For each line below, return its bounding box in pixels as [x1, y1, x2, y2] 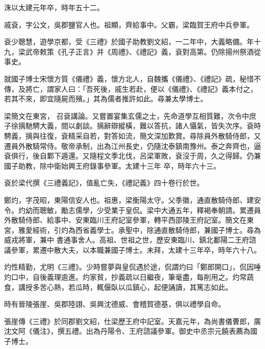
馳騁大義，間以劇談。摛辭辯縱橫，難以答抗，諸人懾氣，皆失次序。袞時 [25, 120, 261, 131]
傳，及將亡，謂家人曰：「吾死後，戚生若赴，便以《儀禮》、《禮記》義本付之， [4, 83, 257, 94]
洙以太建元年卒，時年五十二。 [4, 2, 104, 12]
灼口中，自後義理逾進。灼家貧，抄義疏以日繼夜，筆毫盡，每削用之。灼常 [4, 272, 247, 282]
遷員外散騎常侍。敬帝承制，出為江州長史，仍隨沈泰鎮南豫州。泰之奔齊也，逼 [4, 140, 261, 151]
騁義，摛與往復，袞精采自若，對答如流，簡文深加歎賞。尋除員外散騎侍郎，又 [4, 130, 261, 141]
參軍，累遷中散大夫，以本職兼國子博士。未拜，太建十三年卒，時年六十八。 [11, 244, 261, 255]
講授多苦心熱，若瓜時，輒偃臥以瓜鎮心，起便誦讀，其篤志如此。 [18, 281, 232, 292]
